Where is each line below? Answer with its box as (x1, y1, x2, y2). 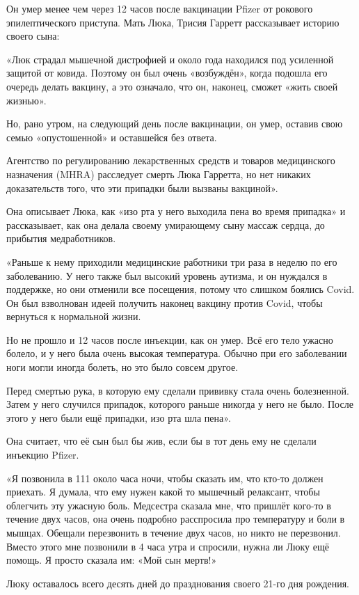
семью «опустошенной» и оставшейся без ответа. (6, 129, 217, 144)
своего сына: (6, 29, 60, 43)
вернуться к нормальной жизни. (6, 309, 141, 324)
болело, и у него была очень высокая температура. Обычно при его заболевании (6, 346, 347, 360)
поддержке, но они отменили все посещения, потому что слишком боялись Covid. (6, 282, 355, 296)
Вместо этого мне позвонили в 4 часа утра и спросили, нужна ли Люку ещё (6, 539, 329, 553)
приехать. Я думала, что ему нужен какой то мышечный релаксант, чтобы (6, 484, 320, 499)
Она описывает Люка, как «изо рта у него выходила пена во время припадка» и (6, 204, 346, 219)
